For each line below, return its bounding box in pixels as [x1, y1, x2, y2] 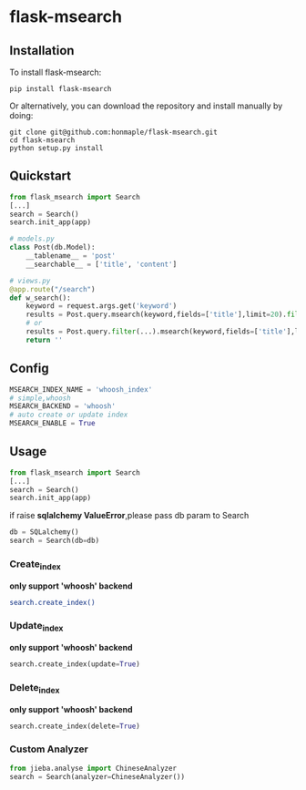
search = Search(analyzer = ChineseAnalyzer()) [9, 772, 185, 781]
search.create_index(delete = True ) [9, 722, 141, 731]
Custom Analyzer [9, 743, 88, 755]
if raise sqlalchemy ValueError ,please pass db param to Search [9, 510, 250, 521]
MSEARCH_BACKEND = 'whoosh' [9, 402, 117, 411]
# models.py [9, 234, 55, 243]
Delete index [9, 681, 60, 696]
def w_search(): [9, 293, 71, 303]
